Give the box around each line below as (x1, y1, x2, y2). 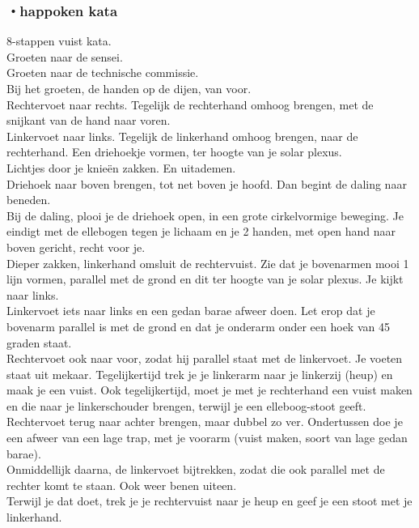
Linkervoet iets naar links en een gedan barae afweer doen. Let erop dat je (6, 302, 375, 319)
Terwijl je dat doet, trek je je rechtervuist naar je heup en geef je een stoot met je (6, 492, 413, 509)
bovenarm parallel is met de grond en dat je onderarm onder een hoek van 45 (6, 317, 390, 334)
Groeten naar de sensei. (6, 48, 123, 65)
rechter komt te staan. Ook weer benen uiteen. (6, 476, 237, 493)
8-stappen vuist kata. (6, 32, 112, 49)
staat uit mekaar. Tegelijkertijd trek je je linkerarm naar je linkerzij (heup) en (6, 365, 393, 382)
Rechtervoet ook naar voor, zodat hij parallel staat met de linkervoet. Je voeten (6, 350, 403, 367)
